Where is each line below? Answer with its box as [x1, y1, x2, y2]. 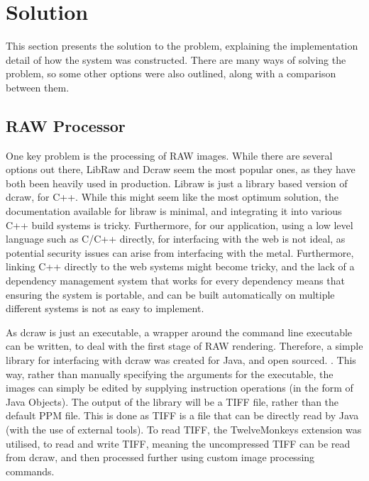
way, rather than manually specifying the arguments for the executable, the [6, 366, 334, 381]
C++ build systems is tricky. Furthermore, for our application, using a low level [6, 217, 353, 232]
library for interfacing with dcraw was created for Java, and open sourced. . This [6, 353, 356, 367]
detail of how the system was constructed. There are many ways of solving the [6, 52, 346, 67]
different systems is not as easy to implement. [6, 301, 204, 316]
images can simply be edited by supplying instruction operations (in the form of [6, 380, 353, 395]
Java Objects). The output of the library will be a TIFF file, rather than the [6, 394, 339, 409]
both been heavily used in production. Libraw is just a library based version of [6, 175, 348, 190]
